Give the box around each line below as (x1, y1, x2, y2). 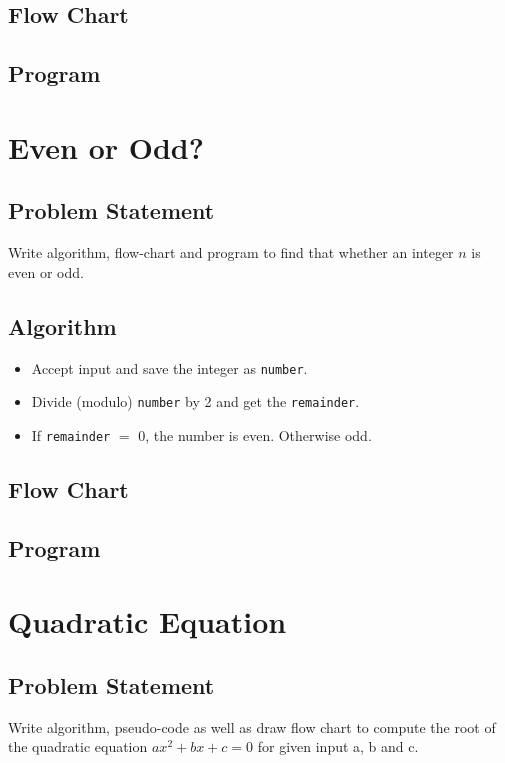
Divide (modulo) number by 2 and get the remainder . (31, 391, 360, 412)
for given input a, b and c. (257, 736, 419, 757)
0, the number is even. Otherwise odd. (138, 424, 372, 445)
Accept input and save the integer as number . (31, 357, 308, 378)
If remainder (31, 424, 111, 445)
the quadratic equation (8, 736, 148, 757)
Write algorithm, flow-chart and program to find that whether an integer (8, 242, 454, 263)
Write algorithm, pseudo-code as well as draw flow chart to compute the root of (8, 716, 496, 737)
